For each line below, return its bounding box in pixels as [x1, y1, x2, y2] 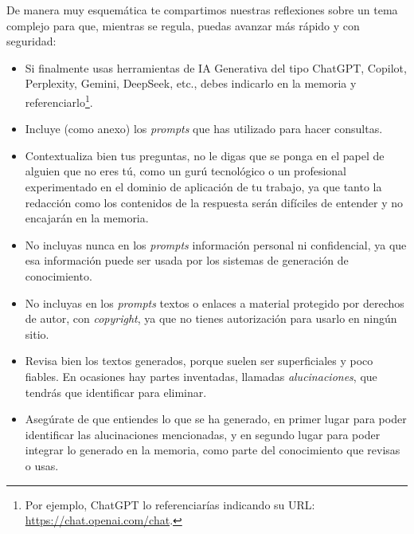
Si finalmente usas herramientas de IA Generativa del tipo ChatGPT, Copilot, [25, 59, 407, 76]
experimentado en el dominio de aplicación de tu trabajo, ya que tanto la [25, 179, 382, 194]
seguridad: [6, 33, 57, 49]
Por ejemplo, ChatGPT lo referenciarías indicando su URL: [25, 496, 315, 512]
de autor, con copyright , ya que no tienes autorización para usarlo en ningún [25, 310, 397, 327]
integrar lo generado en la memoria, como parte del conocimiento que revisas [25, 442, 400, 458]
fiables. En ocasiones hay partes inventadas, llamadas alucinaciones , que [25, 367, 377, 384]
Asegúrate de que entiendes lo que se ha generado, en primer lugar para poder [25, 410, 407, 427]
